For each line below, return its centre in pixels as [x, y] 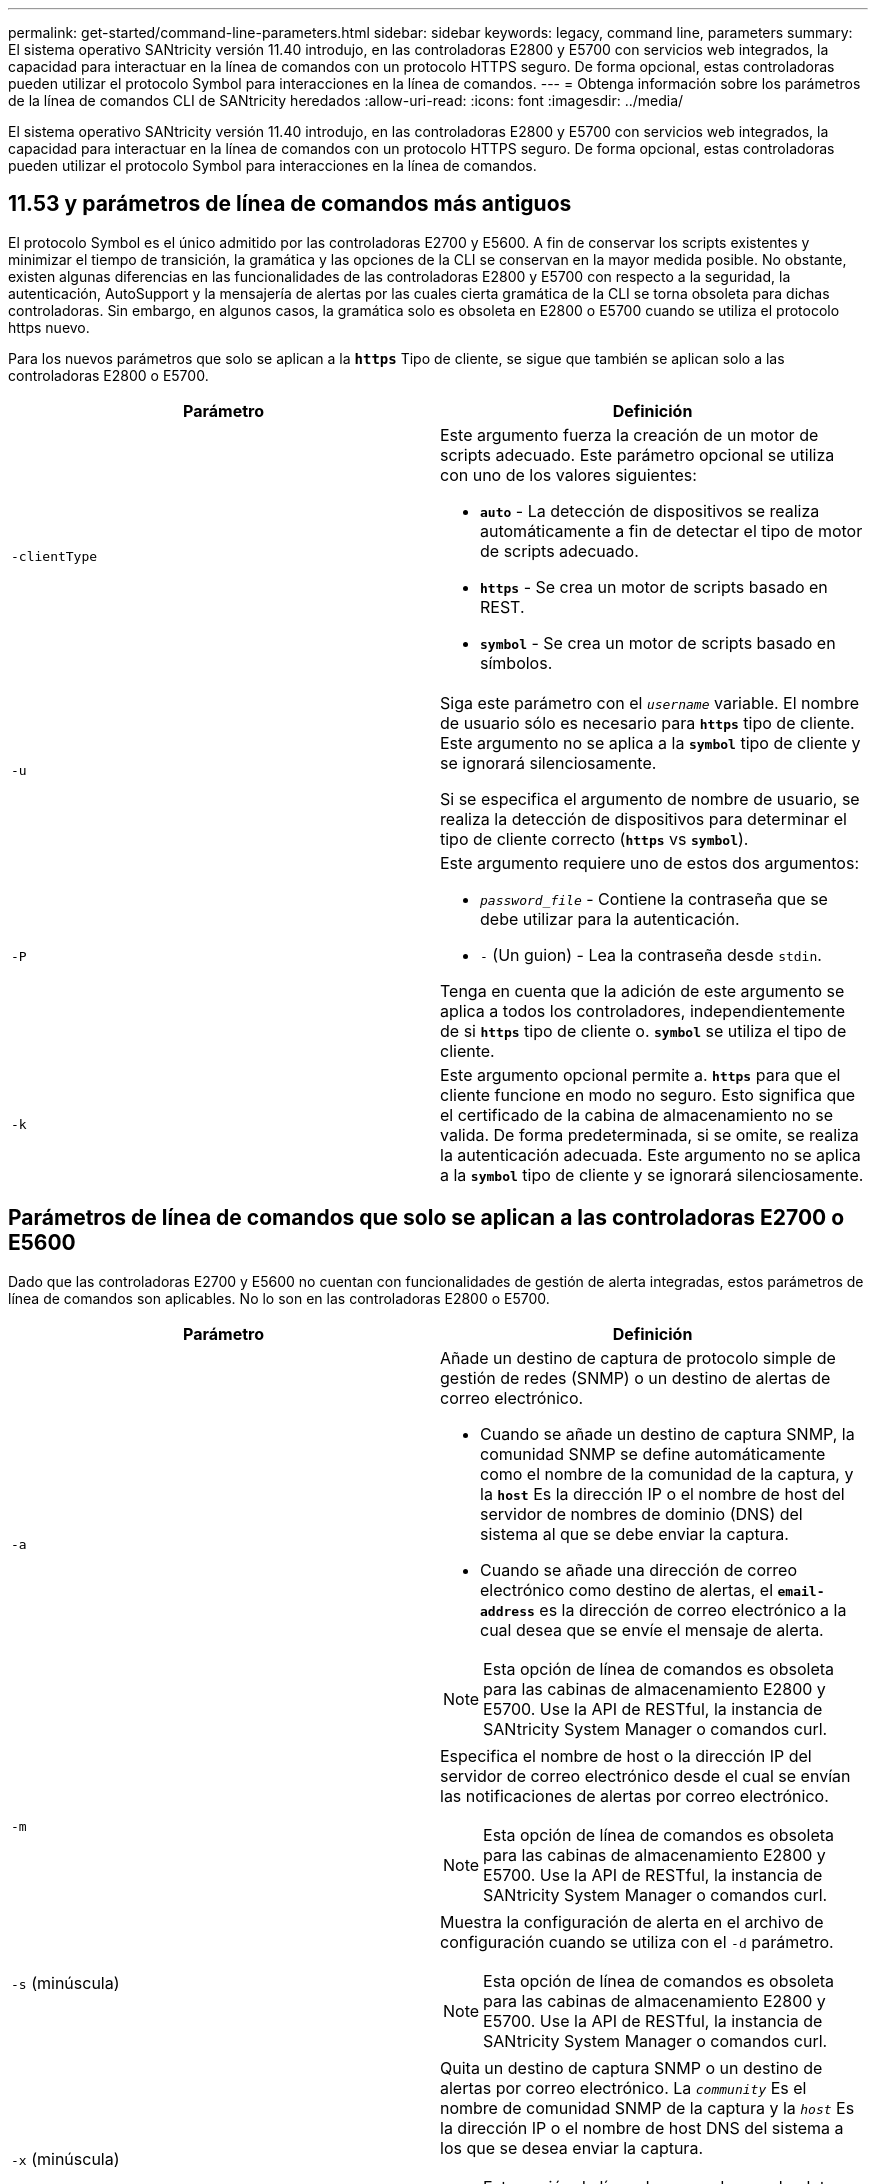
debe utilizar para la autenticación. [610, 918]
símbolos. [516, 662]
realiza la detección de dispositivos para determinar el [643, 818]
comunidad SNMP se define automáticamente [653, 1453]
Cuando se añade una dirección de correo [638, 1569]
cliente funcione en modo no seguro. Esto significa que [647, 1094]
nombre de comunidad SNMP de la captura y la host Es [647, 2107]
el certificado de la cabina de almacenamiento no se [636, 1114]
